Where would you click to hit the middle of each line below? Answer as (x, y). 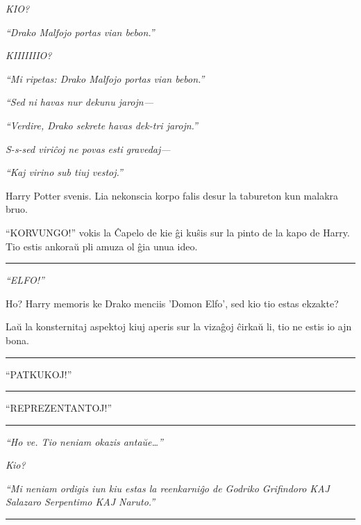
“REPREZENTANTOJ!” (59, 408)
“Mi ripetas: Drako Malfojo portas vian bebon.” (105, 78)
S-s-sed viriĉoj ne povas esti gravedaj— (88, 148)
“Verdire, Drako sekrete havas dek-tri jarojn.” (102, 125)
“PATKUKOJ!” (39, 374)
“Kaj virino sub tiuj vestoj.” (64, 172)
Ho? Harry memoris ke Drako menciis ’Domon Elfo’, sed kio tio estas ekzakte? (172, 303)
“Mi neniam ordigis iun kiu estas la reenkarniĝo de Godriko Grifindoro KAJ (168, 488)
